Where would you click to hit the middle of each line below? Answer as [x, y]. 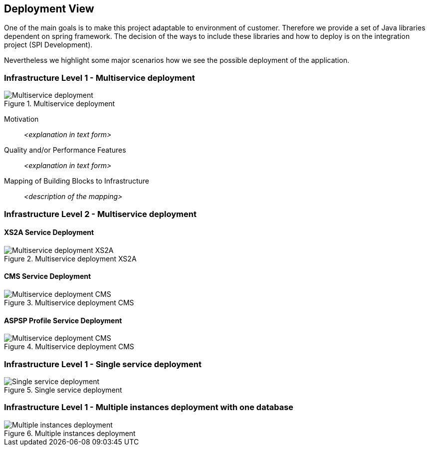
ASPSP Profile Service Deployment [63, 320]
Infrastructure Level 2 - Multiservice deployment [100, 214]
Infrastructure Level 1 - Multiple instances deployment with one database [149, 407]
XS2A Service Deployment [49, 232]
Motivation [21, 119]
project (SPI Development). [48, 45]
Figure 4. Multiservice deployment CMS [69, 347]
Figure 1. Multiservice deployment [60, 104]
